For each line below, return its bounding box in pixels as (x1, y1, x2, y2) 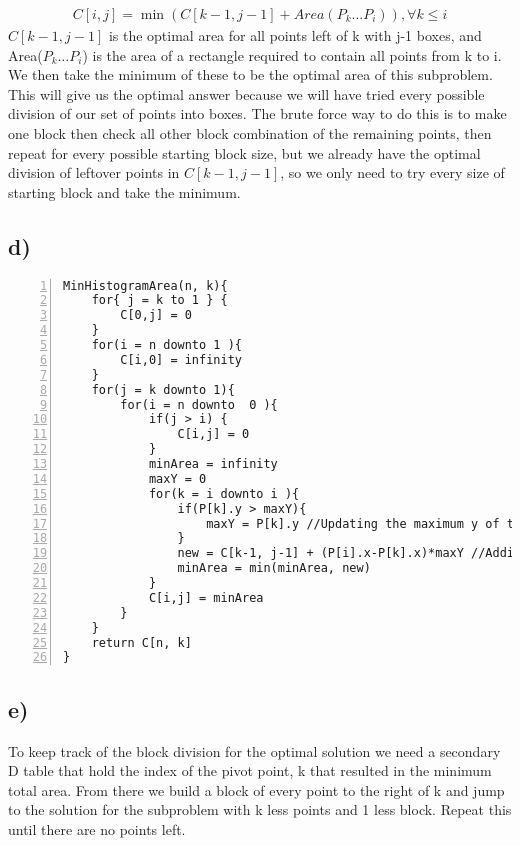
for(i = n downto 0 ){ (120, 397, 278, 412)
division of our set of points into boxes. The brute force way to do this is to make (8, 103, 507, 124)
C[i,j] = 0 (177, 427, 250, 442)
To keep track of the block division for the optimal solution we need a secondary (8, 740, 501, 761)
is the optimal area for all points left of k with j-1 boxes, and (108, 25, 482, 46)
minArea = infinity (148, 457, 278, 472)
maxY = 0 (148, 471, 207, 486)
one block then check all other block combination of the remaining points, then (8, 123, 492, 143)
